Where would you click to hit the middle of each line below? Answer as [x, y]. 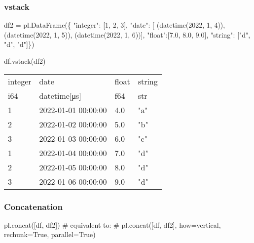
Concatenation [33, 206]
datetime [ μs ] [60, 95]
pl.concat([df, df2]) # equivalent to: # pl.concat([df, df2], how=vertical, [112, 224]
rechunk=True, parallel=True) [50, 234]
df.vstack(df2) [25, 61]
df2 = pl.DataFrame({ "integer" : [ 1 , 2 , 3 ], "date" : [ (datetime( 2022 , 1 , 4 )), [115, 25]
